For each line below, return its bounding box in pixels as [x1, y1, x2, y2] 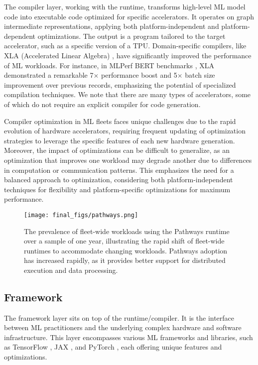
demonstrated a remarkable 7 [4, 70, 94, 80]
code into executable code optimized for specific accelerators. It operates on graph [4, 11, 255, 21]
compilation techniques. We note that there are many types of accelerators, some [4, 89, 251, 100]
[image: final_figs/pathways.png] [24, 211, 138, 219]
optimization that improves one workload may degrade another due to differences [4, 154, 252, 165]
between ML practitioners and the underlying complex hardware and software [4, 322, 242, 333]
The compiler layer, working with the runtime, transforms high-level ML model [4, 1, 246, 11]
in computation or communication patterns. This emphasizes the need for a [4, 164, 234, 175]
